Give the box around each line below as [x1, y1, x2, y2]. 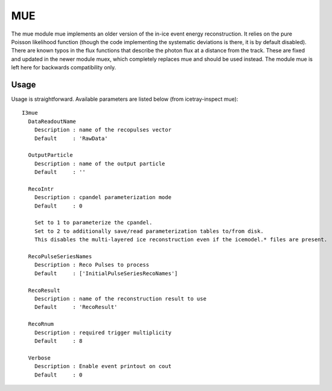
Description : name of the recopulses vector [34, 127, 172, 133]
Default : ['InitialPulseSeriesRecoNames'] [34, 270, 178, 277]
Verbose [28, 354, 51, 361]
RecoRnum [28, 320, 54, 328]
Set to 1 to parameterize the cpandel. [34, 219, 153, 226]
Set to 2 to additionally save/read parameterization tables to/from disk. [34, 227, 264, 235]
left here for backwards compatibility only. [11, 64, 117, 71]
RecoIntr [28, 185, 54, 192]
